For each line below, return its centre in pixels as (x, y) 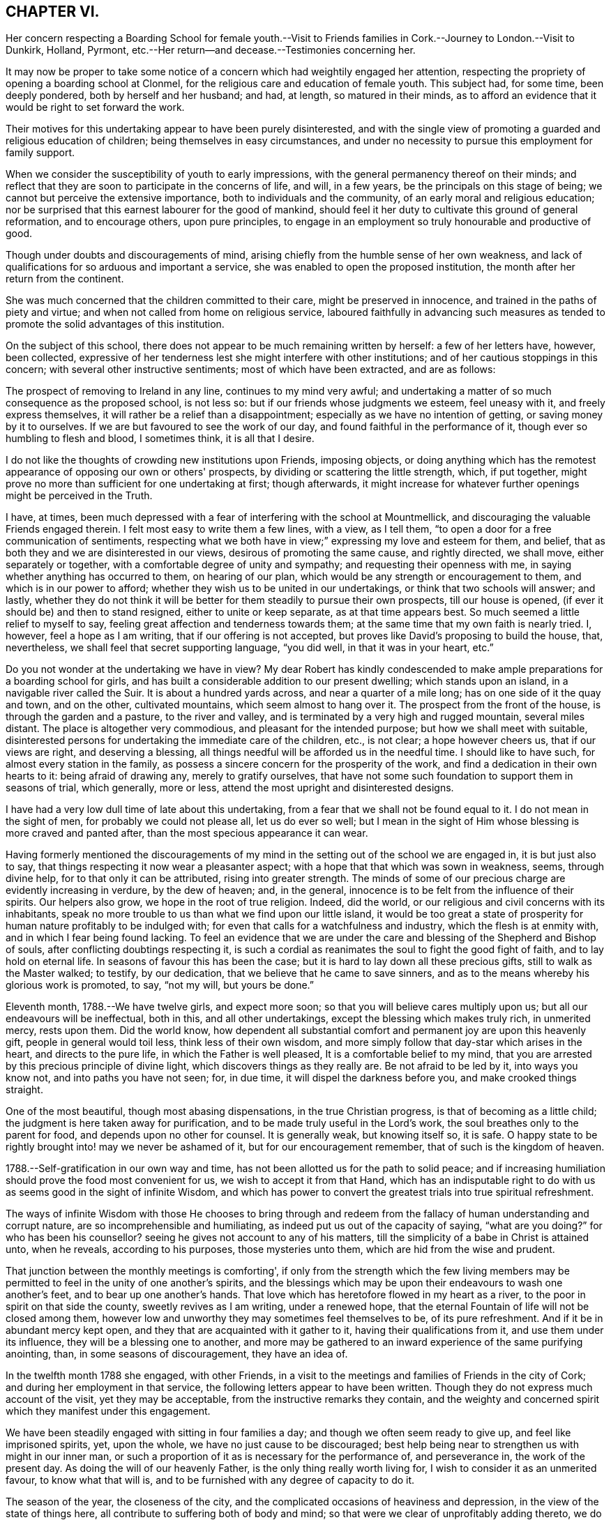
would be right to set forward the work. (95, 107)
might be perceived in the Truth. (79, 496)
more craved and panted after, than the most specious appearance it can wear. (187, 833)
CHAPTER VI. (53, 12)
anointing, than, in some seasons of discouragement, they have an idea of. (177, 1354)
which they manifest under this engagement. (108, 1411)
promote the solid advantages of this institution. (115, 324)
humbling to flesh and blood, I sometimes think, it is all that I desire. (160, 439)
